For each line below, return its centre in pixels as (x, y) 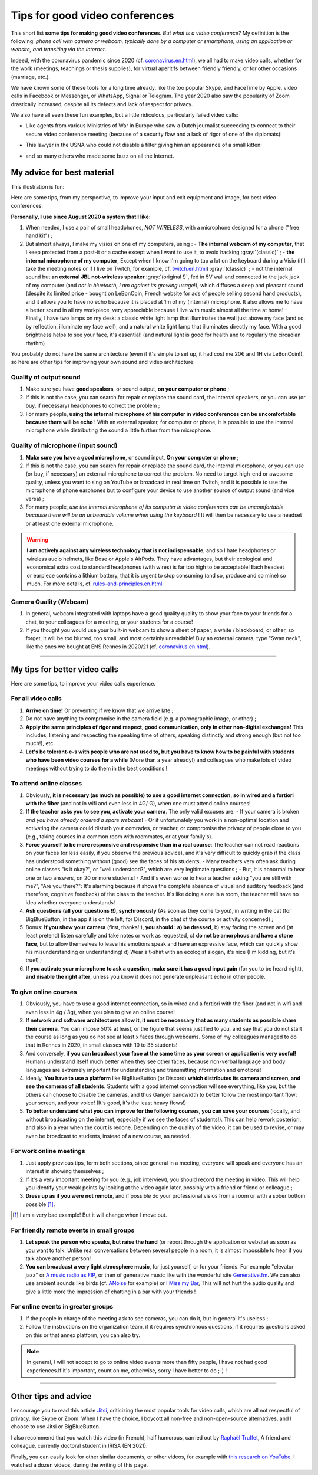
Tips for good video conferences (92, 15)
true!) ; (34, 960)
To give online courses (44, 992)
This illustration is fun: (38, 186)
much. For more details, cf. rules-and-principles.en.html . (95, 584)
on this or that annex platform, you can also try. (83, 1335)
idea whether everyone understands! (70, 902)
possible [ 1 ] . (40, 1204)
